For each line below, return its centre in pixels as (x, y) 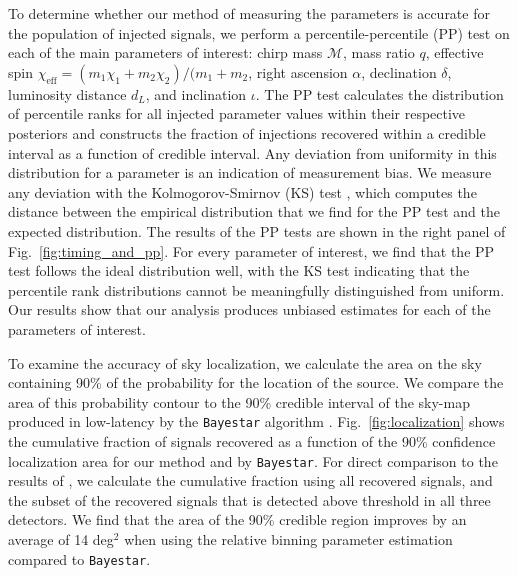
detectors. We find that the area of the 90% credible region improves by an (237, 519)
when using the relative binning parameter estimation (288, 538)
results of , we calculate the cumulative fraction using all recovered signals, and (250, 480)
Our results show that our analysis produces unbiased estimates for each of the (249, 309)
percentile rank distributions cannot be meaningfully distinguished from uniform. (256, 289)
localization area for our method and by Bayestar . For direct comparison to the (253, 460)
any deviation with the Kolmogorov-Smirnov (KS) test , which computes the (242, 191)
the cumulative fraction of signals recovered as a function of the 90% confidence (252, 440)
